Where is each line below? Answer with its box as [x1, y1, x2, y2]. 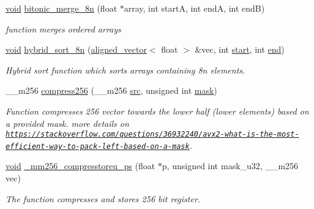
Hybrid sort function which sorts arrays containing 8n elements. [6, 63, 245, 76]
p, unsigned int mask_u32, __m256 [162, 159, 299, 172]
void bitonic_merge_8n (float [6, 2, 118, 14]
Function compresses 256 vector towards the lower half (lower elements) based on [6, 104, 309, 117]
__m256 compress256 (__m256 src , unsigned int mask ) [6, 84, 217, 97]
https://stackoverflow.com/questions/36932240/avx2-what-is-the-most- [6, 130, 299, 139]
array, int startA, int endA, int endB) [124, 2, 265, 14]
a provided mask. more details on [6, 116, 129, 129]
